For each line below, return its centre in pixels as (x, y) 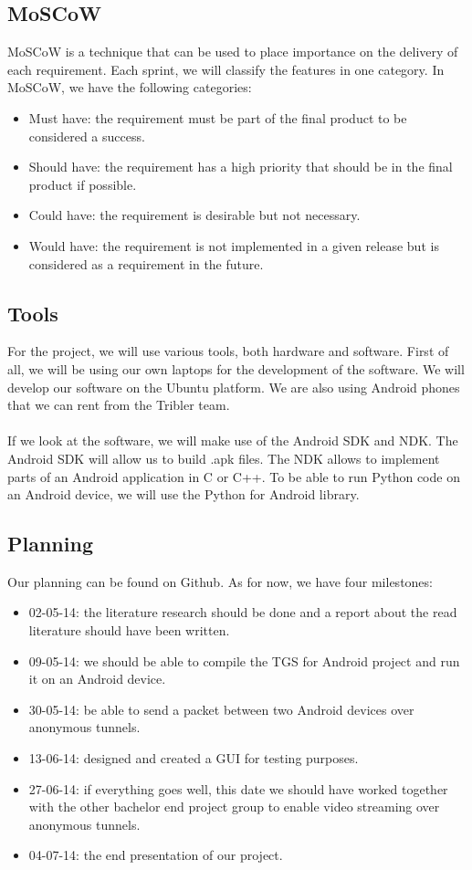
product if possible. (83, 184)
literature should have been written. (129, 630)
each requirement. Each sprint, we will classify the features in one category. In (226, 69)
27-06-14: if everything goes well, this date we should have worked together (238, 788)
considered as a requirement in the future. (146, 263)
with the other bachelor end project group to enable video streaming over (234, 807)
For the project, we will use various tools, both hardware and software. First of (228, 351)
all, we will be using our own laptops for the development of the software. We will (236, 368)
